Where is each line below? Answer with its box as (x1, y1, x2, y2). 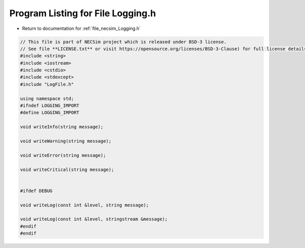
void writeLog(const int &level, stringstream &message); (20, 216, 168, 222)
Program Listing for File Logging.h (9, 8, 156, 19)
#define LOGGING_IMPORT (20, 110, 80, 116)
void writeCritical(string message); (20, 166, 114, 172)
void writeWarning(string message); (20, 138, 112, 144)
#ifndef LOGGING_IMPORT (20, 103, 80, 109)
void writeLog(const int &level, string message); (20, 202, 149, 208)
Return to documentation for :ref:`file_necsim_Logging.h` (22, 25, 141, 31)
